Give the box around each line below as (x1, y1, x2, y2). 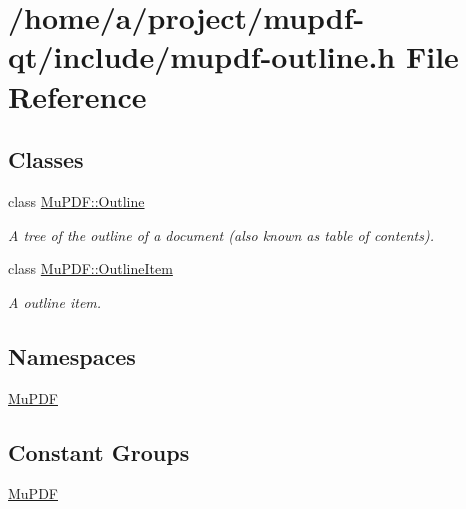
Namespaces (8, 340, 136, 371)
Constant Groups (8, 436, 190, 467)
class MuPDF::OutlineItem (8, 258, 173, 279)
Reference (8, 75, 147, 116)
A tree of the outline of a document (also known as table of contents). (8, 224, 435, 245)
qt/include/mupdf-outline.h (8, 36, 396, 77)
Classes (8, 144, 84, 175)
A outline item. (8, 291, 102, 312)
